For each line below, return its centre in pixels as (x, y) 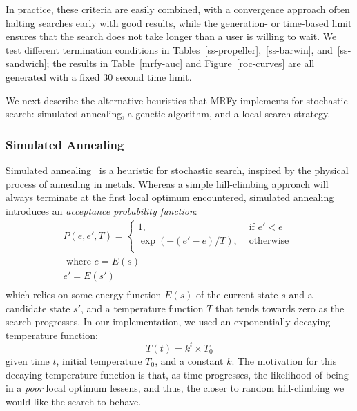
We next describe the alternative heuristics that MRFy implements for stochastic (177, 100)
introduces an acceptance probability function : (102, 210)
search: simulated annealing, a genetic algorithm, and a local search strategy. (168, 114)
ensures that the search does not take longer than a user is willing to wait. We (171, 36)
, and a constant (189, 360)
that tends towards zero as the (280, 308)
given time (28, 360)
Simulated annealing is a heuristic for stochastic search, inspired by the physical (177, 170)
